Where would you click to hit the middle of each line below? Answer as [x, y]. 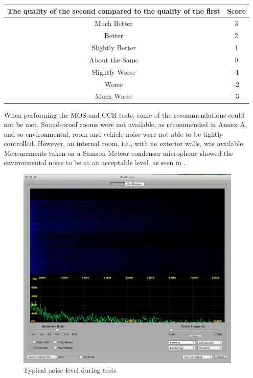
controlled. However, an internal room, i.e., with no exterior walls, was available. [125, 143]
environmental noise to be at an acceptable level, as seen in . [95, 162]
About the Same [114, 59]
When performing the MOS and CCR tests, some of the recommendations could [124, 115]
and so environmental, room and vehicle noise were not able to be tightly [114, 134]
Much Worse [114, 96]
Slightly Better [114, 48]
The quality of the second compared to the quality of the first [114, 10]
